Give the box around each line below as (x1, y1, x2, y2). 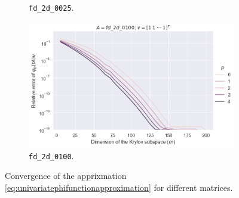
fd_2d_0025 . (29, 1, 74, 13)
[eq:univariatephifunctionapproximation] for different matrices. (5, 181, 233, 193)
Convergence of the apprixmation (5, 169, 127, 182)
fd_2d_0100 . (29, 149, 74, 162)
